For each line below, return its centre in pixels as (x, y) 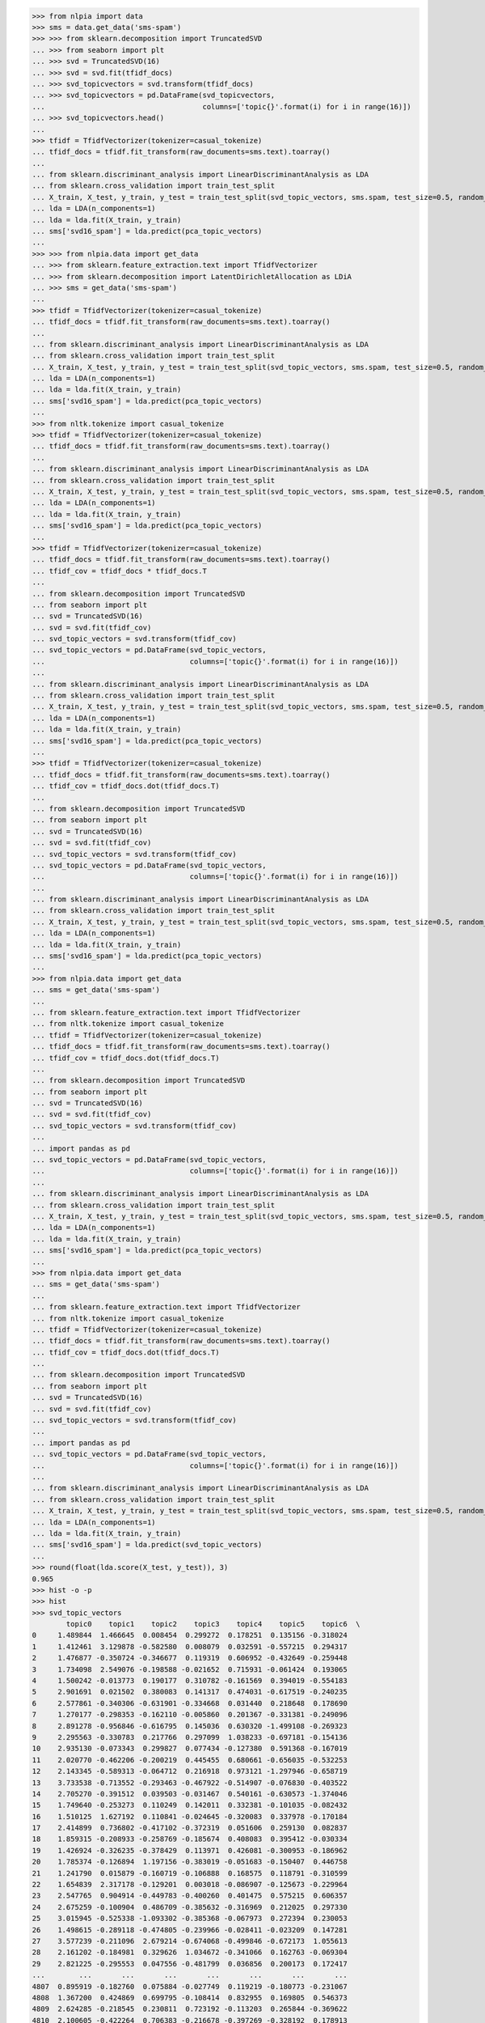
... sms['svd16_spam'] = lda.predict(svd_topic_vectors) (147, 1545)
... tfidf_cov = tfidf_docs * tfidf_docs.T (120, 571)
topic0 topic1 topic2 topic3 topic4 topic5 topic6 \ (213, 1624)
